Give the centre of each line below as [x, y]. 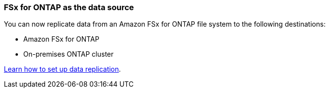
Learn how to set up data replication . [63, 69]
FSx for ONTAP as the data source [69, 7]
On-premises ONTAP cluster [69, 54]
